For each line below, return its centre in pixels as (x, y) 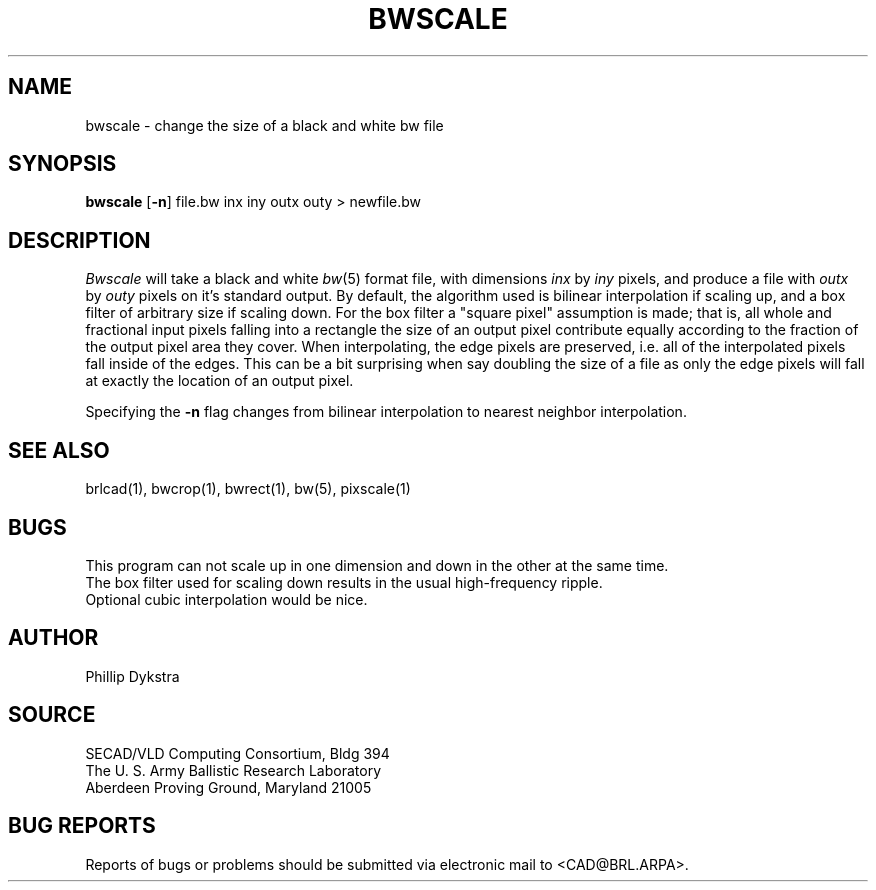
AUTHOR (53, 638)
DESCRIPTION (79, 240)
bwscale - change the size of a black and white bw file (264, 125)
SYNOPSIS (62, 164)
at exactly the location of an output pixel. (219, 381)
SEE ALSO (59, 450)
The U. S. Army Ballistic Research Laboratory (233, 770)
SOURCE (52, 715)
